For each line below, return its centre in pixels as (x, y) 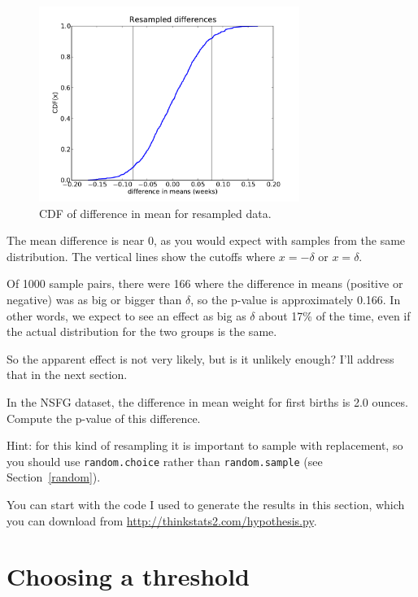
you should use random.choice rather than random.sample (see (165, 461)
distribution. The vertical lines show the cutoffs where (141, 256)
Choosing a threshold (128, 576)
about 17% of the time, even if (335, 315)
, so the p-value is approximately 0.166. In (296, 299)
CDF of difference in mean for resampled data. (155, 213)
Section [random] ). (54, 477)
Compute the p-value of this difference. (104, 418)
